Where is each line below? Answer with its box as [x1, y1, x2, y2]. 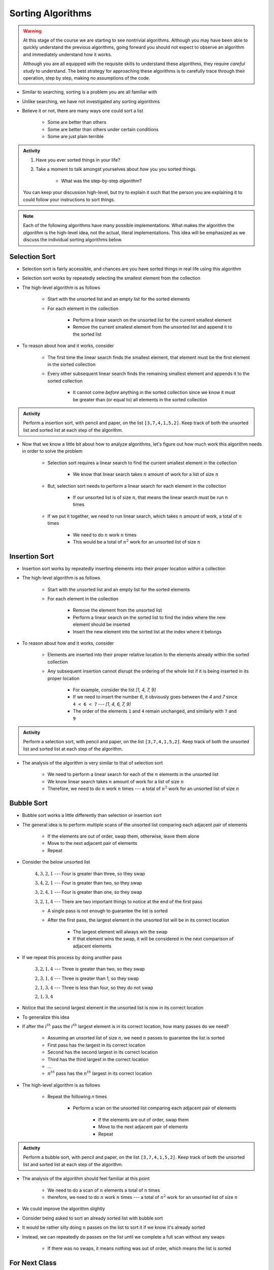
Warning [23, 28, 42, 34]
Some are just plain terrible [47, 134, 104, 140]
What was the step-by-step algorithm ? [61, 178, 142, 184]
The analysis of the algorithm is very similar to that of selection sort [22, 760, 163, 766]
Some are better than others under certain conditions [47, 126, 159, 132]
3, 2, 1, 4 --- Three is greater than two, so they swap [35, 966, 145, 972]
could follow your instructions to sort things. [23, 196, 115, 203]
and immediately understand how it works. [23, 51, 112, 57]
